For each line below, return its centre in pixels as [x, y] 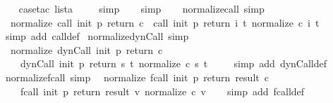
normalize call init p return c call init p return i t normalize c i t [165, 22]
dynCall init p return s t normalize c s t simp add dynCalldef [174, 63]
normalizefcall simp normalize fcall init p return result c [137, 77]
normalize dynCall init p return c [86, 49]
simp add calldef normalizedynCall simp [97, 36]
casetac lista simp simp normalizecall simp [141, 8]
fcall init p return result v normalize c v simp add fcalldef [162, 91]
